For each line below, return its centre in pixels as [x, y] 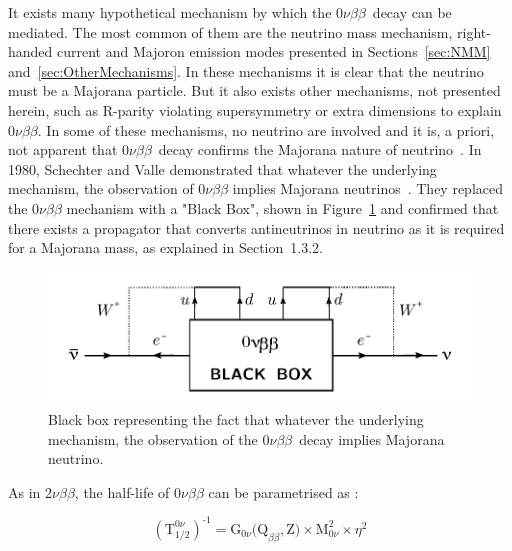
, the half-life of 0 [128, 491]
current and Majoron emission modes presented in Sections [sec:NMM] [274, 51]
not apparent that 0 [69, 149]
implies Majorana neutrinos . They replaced [367, 188]
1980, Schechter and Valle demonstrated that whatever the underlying [222, 168]
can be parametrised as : [283, 491]
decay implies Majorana [372, 438]
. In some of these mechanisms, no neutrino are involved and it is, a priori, [266, 129]
